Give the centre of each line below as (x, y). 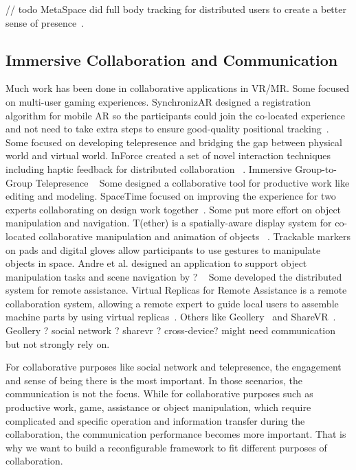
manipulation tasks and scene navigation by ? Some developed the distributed (174, 276)
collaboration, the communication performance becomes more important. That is (176, 434)
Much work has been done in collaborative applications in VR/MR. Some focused (178, 88)
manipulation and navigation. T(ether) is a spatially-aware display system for (169, 223)
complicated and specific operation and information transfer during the (155, 420)
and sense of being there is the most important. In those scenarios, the (154, 380)
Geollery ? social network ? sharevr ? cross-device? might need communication (171, 330)
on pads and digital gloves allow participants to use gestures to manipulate (163, 249)
